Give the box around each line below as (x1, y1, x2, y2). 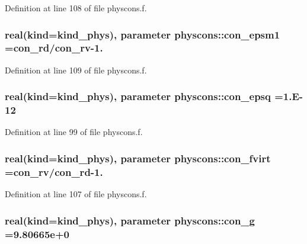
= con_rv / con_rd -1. (5, 164, 103, 179)
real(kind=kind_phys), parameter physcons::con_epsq (5, 89, 271, 104)
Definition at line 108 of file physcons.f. (5, 2, 147, 14)
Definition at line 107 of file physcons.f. (5, 188, 147, 200)
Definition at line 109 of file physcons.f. (5, 63, 147, 76)
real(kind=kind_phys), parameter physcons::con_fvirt (5, 150, 271, 165)
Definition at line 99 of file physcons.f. (5, 126, 143, 138)
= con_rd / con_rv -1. (5, 40, 103, 55)
